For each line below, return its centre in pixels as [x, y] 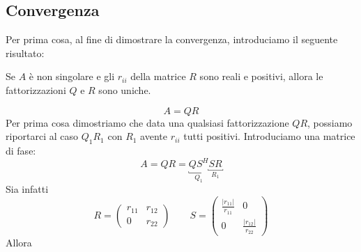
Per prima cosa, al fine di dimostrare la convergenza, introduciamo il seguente [172, 39]
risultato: [25, 53]
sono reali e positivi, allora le [261, 76]
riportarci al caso [42, 136]
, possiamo [330, 122]
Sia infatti [27, 189]
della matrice [158, 76]
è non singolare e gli [72, 76]
